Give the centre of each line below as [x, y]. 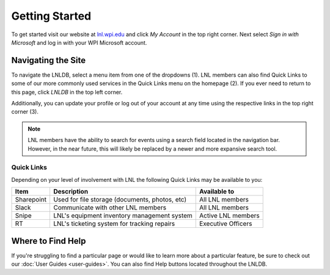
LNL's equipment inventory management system [123, 216]
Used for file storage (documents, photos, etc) [120, 200]
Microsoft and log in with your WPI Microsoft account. [79, 42]
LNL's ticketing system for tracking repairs [114, 224]
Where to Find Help [49, 241]
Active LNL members [229, 216]
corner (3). [25, 112]
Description [71, 192]
